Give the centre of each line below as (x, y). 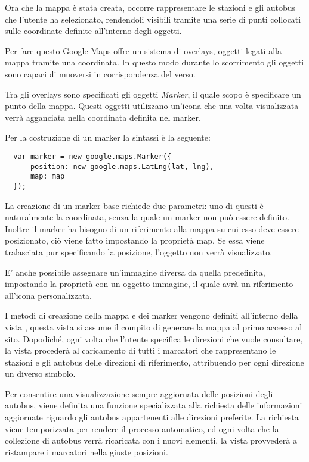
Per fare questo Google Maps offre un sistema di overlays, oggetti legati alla (143, 50)
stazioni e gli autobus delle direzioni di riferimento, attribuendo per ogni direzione (154, 362)
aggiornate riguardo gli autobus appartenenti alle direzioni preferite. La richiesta (152, 417)
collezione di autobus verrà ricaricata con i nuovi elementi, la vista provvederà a (151, 440)
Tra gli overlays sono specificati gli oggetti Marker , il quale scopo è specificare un (153, 94)
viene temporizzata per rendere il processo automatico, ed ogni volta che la (142, 428)
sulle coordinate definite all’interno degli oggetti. (93, 31)
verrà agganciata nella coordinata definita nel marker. (103, 117)
